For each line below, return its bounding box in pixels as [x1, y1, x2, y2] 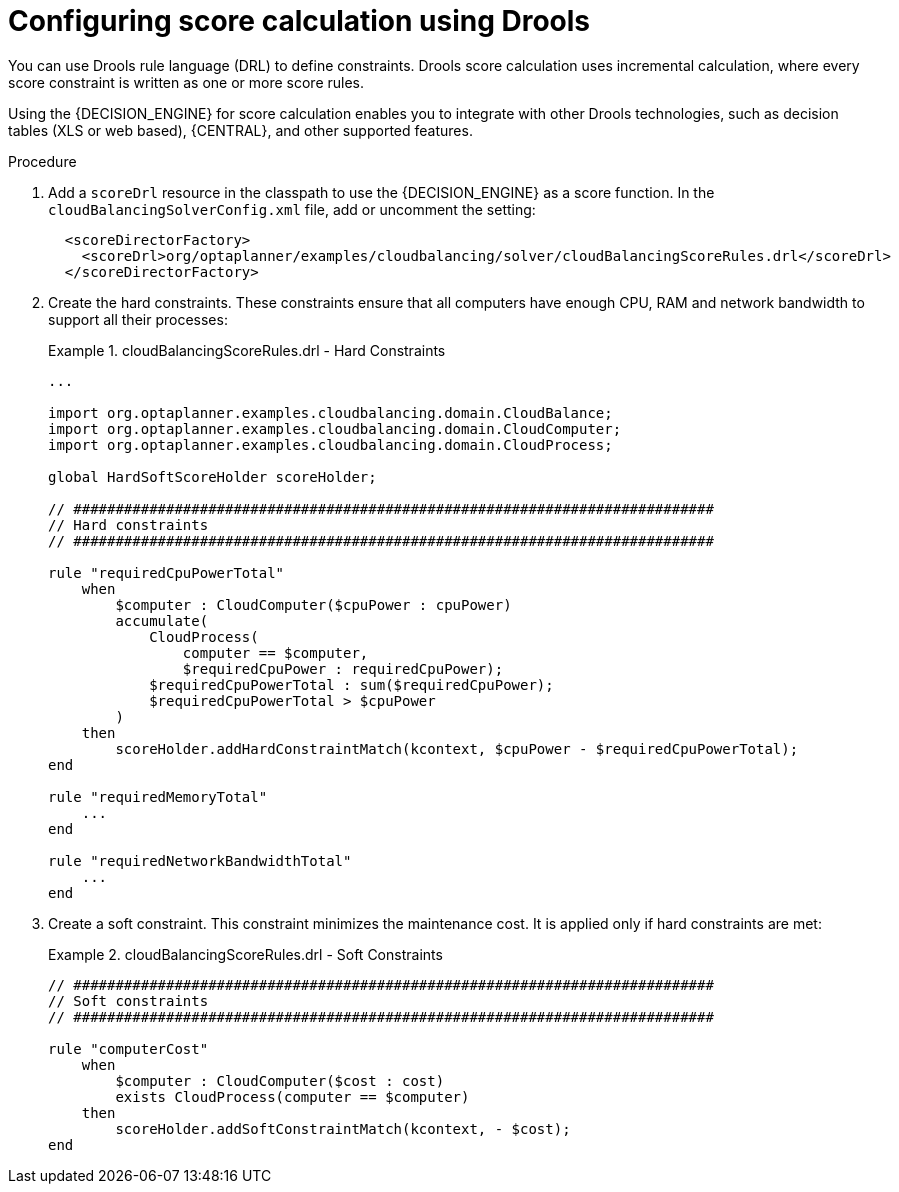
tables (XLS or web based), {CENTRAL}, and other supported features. [8, 121, 473, 139]
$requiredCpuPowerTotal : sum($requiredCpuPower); [149, 676, 554, 693]
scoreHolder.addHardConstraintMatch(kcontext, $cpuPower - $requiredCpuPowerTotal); [115, 740, 799, 757]
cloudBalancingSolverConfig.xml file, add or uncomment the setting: [48, 200, 536, 218]
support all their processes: [48, 310, 228, 328]
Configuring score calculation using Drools [8, 4, 591, 38]
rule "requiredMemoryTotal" [48, 788, 268, 805]
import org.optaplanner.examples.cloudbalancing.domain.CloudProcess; [48, 436, 613, 453]
